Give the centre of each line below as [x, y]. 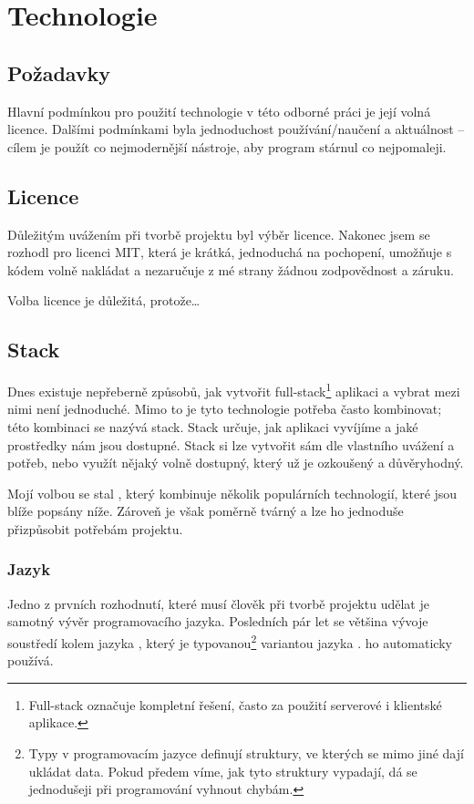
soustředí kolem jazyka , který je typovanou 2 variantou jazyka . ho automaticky [230, 641]
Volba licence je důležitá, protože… [104, 300]
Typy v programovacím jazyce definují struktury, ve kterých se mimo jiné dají [246, 752]
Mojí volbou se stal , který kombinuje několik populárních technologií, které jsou [232, 493]
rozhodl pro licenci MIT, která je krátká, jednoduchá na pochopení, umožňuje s [230, 252]
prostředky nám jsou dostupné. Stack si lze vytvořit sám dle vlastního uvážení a [231, 444]
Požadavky [59, 72]
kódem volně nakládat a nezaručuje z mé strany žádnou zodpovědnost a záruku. [231, 269]
